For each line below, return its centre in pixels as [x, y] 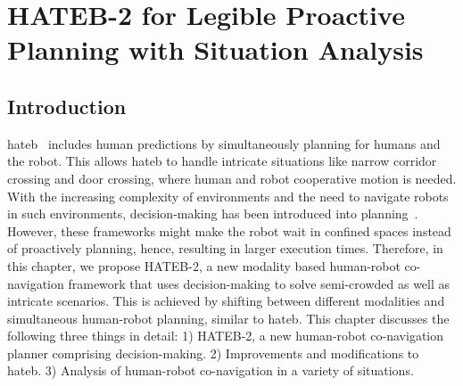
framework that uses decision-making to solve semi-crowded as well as [259, 283]
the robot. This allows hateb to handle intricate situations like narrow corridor [222, 161]
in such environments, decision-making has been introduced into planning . [213, 214]
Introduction [67, 106]
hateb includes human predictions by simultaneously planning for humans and [224, 143]
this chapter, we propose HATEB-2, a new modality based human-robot [204, 265]
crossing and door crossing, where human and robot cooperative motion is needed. [232, 178]
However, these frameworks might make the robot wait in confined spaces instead [229, 230]
